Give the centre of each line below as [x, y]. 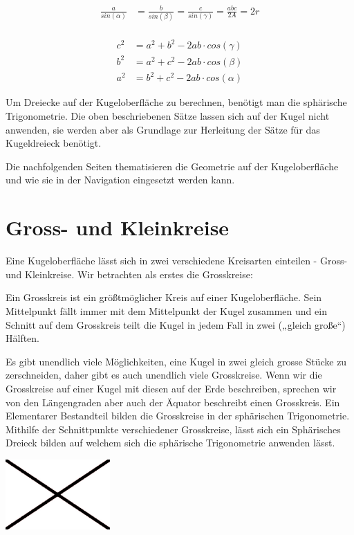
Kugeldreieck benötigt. [54, 143]
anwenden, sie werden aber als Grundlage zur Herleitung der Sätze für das [163, 129]
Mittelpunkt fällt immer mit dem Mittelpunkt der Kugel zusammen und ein [166, 310]
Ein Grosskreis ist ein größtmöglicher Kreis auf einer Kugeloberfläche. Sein [164, 297]
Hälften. [23, 338]
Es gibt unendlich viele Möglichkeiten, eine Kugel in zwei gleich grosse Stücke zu [176, 361]
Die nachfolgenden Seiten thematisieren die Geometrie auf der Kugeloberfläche [172, 166]
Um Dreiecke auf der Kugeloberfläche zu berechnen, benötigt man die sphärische [176, 102]
